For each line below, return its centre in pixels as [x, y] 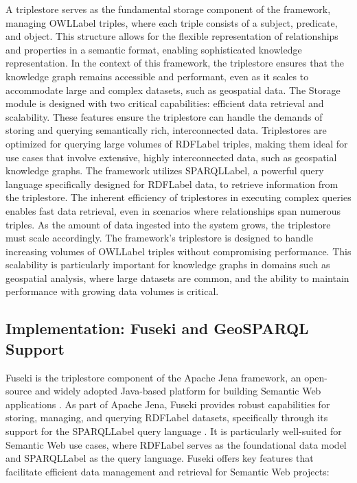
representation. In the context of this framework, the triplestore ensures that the [175, 63]
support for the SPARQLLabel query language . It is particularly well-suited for [174, 431]
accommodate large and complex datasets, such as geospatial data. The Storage [173, 90]
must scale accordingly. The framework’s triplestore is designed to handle [159, 238]
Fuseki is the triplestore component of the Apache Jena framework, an [153, 377]
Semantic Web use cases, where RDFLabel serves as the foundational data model [176, 444]
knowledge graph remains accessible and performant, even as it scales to [157, 76]
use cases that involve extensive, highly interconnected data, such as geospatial [171, 157]
